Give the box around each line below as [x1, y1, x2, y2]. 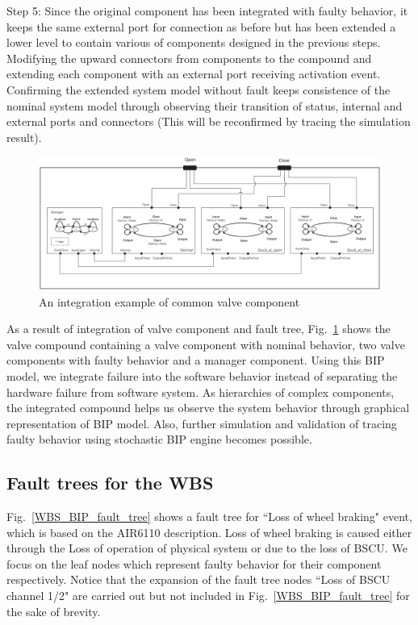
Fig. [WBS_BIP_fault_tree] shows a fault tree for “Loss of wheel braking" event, [6, 508, 412, 525]
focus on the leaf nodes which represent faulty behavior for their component [6, 555, 382, 572]
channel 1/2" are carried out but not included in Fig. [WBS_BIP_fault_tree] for [6, 587, 410, 604]
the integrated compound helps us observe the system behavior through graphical [6, 399, 410, 416]
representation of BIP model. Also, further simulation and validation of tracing [6, 415, 397, 431]
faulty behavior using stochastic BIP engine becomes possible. [6, 431, 312, 448]
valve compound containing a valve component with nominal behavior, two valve [6, 335, 405, 352]
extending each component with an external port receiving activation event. [6, 65, 381, 82]
